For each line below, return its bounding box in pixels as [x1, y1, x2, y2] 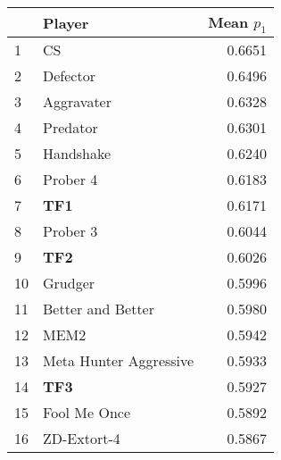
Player [43, 12, 89, 33]
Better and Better [43, 298, 154, 320]
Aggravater [43, 91, 112, 113]
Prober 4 [43, 169, 98, 190]
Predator [43, 117, 98, 138]
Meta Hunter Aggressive [43, 350, 194, 372]
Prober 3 [43, 221, 98, 242]
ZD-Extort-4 [43, 428, 120, 449]
